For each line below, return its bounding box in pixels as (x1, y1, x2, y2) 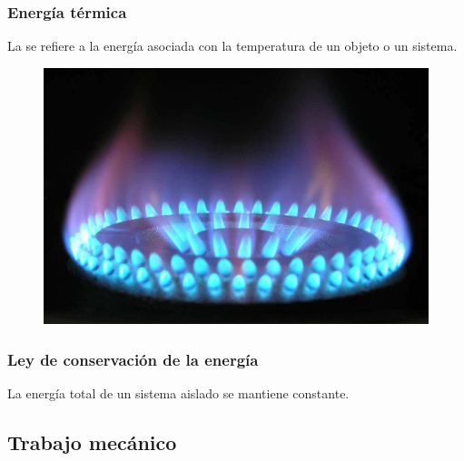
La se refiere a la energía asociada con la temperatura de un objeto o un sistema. (7, 36, 458, 55)
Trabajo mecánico (7, 428, 177, 456)
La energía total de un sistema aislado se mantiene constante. (7, 384, 350, 403)
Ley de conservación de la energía (7, 348, 259, 370)
